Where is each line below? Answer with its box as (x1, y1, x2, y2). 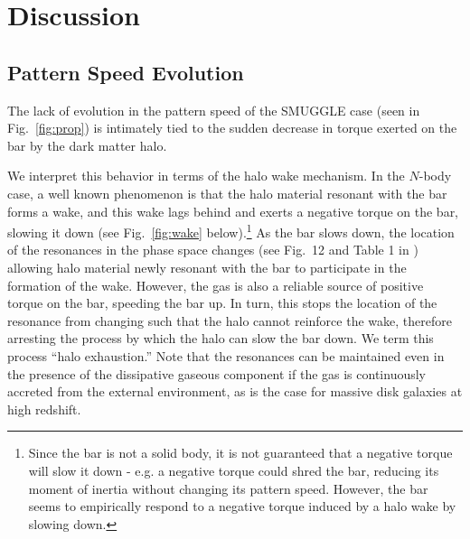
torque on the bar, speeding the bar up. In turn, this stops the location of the (7, 293, 437, 312)
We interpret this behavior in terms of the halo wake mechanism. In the (7, 166, 405, 185)
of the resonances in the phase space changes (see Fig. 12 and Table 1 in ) (7, 240, 418, 259)
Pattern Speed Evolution (7, 58, 244, 86)
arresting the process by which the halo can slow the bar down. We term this (7, 329, 434, 348)
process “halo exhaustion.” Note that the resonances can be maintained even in (7, 346, 445, 365)
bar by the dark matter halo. (7, 135, 167, 154)
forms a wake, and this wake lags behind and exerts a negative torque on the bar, (7, 201, 459, 220)
